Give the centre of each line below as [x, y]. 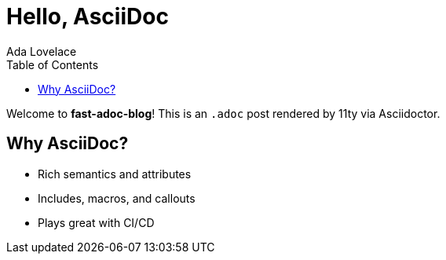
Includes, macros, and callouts [117, 198]
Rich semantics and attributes [115, 174]
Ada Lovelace [42, 51]
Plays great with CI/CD [96, 222]
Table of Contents [53, 64]
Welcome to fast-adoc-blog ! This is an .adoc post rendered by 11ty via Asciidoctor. [223, 113]
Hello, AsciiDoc [88, 16]
